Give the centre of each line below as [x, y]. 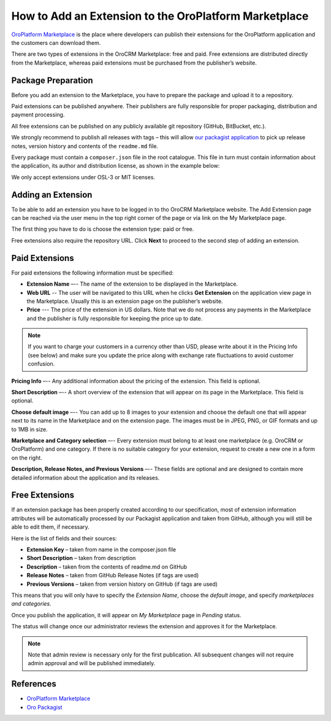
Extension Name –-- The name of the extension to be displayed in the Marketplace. [132, 284]
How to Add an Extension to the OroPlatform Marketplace [160, 16]
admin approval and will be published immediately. [92, 663]
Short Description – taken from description [81, 558]
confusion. [41, 364]
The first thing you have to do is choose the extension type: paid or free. [103, 229]
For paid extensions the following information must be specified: [93, 273]
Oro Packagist [44, 707]
